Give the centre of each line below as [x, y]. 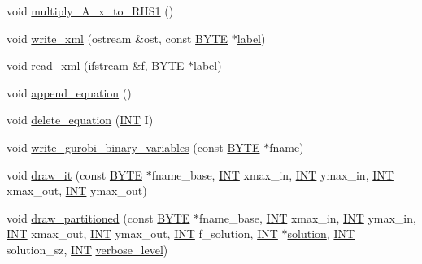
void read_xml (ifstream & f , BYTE [96, 65]
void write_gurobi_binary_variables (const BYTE [133, 147]
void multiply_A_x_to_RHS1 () [90, 11]
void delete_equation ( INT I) [80, 120]
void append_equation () [69, 92]
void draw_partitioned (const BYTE [98, 217]
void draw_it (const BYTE [74, 174]
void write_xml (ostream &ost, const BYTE [117, 38]
